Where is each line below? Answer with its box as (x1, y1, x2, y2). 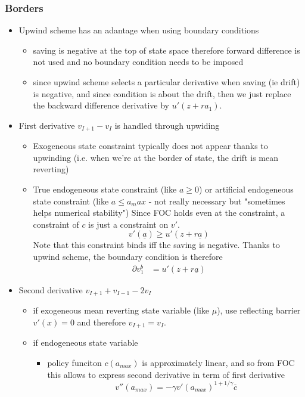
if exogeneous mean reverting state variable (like (33, 304, 210, 317)
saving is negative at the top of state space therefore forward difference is (33, 44, 300, 56)
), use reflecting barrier (217, 304, 301, 317)
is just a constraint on (88, 218, 169, 230)
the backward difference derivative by (33, 99, 169, 111)
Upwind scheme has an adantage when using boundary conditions (18, 24, 259, 36)
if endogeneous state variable (33, 336, 138, 349)
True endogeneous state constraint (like (33, 183, 177, 196)
